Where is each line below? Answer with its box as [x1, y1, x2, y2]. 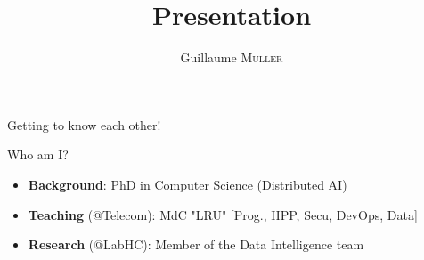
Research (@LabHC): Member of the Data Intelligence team [28, 235, 364, 254]
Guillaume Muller [180, 48, 283, 67]
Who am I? [7, 145, 69, 164]
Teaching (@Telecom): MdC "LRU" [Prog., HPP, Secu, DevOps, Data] [28, 205, 418, 223]
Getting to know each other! [7, 115, 161, 134]
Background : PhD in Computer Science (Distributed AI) [28, 175, 347, 193]
